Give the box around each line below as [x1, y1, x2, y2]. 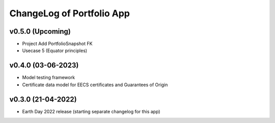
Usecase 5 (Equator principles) [22, 47, 88, 54]
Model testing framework [22, 75, 75, 81]
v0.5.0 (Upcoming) [9, 27, 71, 36]
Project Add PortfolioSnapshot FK [22, 41, 93, 47]
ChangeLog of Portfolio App [9, 8, 130, 19]
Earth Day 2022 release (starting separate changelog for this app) [22, 108, 160, 114]
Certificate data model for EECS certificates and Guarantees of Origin [22, 82, 168, 88]
